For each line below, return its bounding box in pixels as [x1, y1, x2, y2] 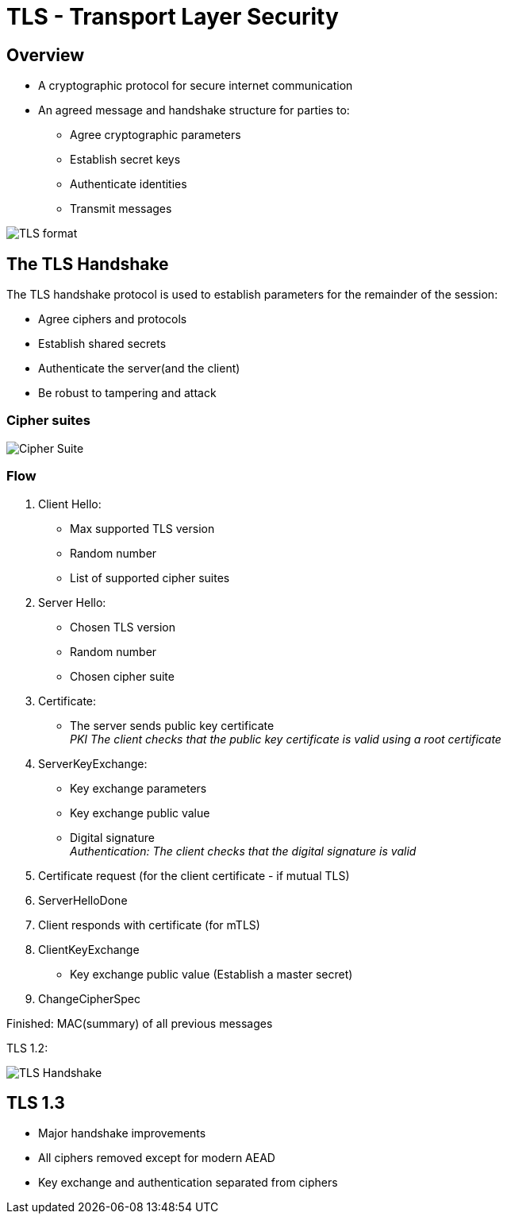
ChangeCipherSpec [38, 991, 141, 1006]
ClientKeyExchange [38, 942, 140, 956]
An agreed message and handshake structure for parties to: [38, 103, 350, 118]
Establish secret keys [70, 152, 181, 167]
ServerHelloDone [38, 893, 128, 907]
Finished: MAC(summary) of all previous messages [6, 1016, 273, 1030]
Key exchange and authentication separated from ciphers [38, 1176, 338, 1190]
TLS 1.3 [6, 1092, 65, 1113]
